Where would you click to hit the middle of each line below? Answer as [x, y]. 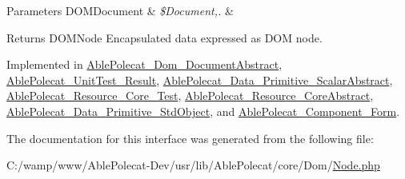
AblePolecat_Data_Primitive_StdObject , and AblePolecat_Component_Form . [203, 111]
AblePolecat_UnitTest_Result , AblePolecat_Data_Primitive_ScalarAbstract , [200, 80]
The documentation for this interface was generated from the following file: [190, 138]
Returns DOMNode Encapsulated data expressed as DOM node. [164, 37]
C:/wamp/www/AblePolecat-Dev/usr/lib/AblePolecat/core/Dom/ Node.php [193, 165]
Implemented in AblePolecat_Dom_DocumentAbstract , [144, 64]
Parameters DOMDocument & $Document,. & [120, 10]
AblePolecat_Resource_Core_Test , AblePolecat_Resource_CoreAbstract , [190, 95]
